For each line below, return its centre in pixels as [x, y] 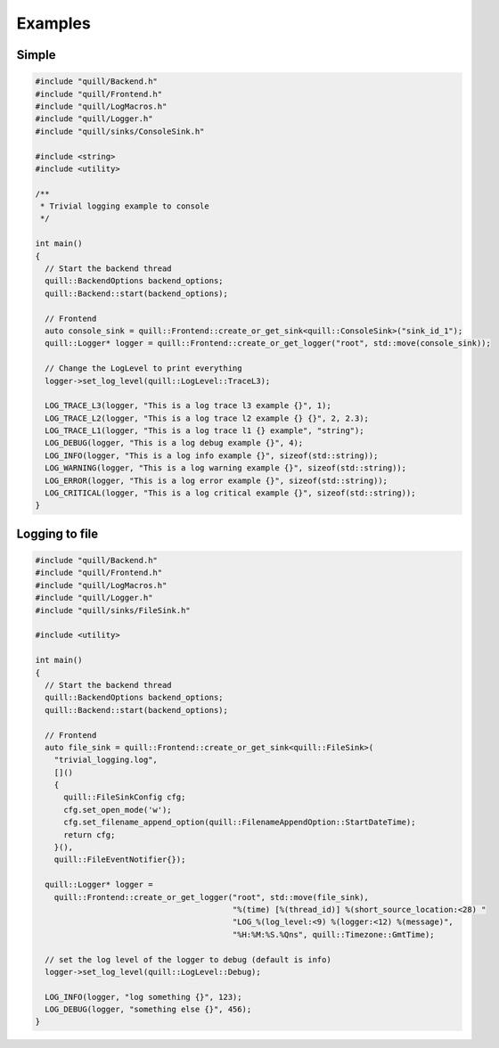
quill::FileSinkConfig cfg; [125, 797]
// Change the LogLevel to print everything [143, 368]
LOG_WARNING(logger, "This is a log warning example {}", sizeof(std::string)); [226, 468]
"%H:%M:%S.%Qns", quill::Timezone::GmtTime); [334, 934]
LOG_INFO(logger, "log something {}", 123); [143, 997]
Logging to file [57, 533]
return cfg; [90, 835]
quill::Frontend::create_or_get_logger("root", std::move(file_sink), [212, 897]
